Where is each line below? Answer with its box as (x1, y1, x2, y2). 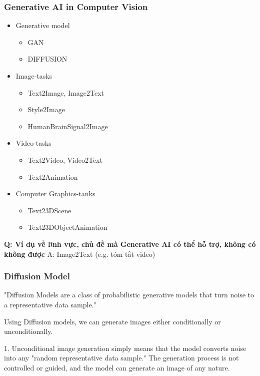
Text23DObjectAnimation (27, 222, 107, 232)
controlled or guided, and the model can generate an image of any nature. (4, 362, 230, 372)
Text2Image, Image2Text (27, 87, 104, 98)
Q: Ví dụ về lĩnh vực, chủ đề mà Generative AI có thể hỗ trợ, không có (4, 238, 256, 249)
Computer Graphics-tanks (15, 188, 95, 199)
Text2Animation (27, 171, 78, 182)
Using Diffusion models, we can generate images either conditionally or (4, 316, 221, 326)
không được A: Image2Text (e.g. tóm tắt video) (4, 248, 155, 259)
